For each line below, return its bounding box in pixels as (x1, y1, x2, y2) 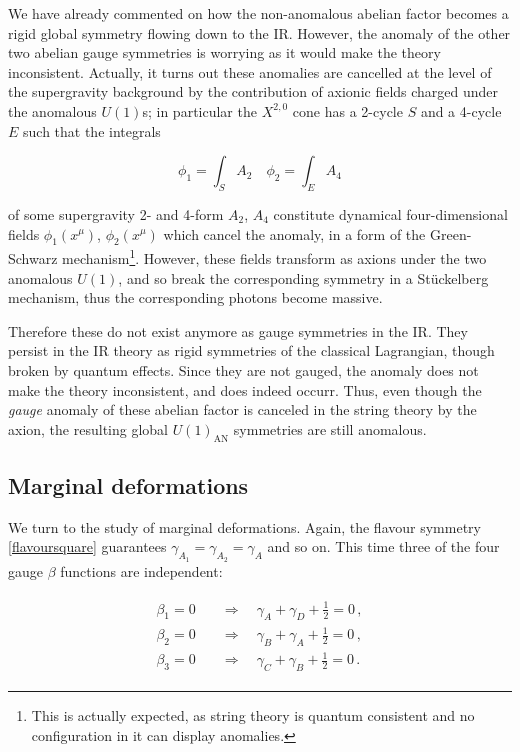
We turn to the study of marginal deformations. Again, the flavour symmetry (8, 516, 481, 537)
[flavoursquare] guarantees (8, 536, 167, 557)
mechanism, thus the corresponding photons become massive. (8, 287, 383, 308)
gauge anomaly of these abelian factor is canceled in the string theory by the (8, 399, 477, 420)
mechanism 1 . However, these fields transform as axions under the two (62, 245, 487, 268)
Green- (429, 223, 472, 244)
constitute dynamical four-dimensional (273, 203, 508, 224)
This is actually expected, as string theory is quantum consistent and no (31, 705, 475, 726)
